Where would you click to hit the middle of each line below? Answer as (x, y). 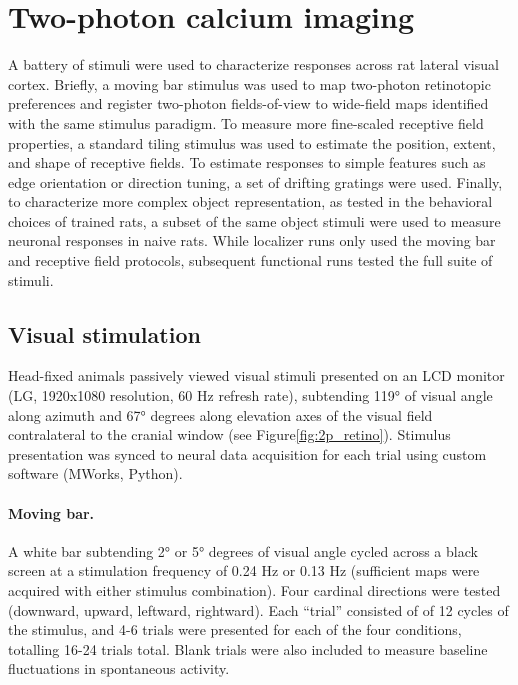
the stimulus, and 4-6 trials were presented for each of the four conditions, (235, 629)
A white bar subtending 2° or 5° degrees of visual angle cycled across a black (243, 550)
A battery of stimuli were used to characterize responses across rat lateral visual (253, 64)
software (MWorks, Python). (95, 473)
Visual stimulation (104, 333)
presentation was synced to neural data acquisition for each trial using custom (247, 453)
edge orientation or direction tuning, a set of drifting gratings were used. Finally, (255, 181)
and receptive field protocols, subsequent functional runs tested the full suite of (250, 260)
